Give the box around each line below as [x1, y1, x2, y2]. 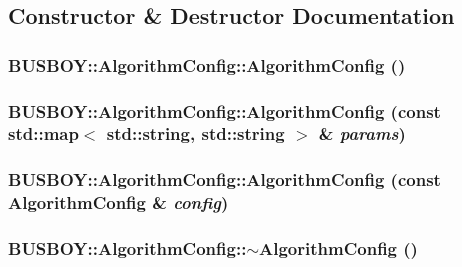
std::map [8, 121, 79, 146]
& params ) [318, 121, 406, 146]
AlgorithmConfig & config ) [8, 190, 229, 215]
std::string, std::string [106, 121, 285, 146]
